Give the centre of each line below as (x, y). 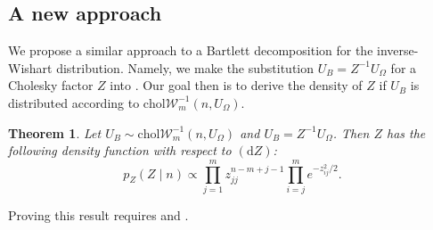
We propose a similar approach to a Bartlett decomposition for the (191, 50)
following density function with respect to (120, 150)
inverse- (398, 50)
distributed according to (74, 102)
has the (406, 132)
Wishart (30, 67)
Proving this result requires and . (98, 214)
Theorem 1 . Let (55, 132)
